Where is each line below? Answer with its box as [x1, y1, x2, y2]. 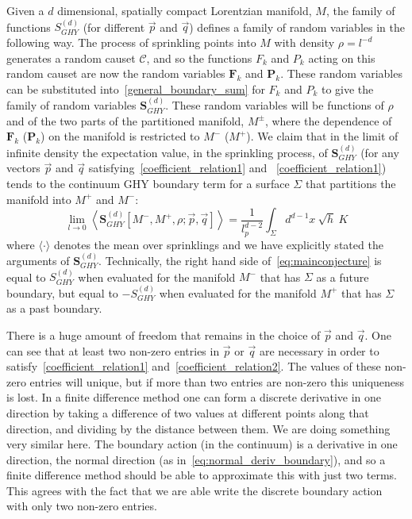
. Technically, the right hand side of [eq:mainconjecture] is [98, 252, 382, 268]
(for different [83, 18, 145, 35]
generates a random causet [6, 49, 136, 66]
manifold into [6, 190, 71, 207]
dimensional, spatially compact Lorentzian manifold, [57, 2, 312, 18]
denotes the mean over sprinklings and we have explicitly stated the [53, 236, 383, 252]
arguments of [6, 252, 70, 268]
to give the [321, 80, 374, 97]
